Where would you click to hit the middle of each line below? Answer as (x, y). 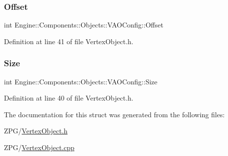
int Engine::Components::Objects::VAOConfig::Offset (84, 25)
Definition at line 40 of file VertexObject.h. (69, 98)
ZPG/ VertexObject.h (36, 131)
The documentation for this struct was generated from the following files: (114, 114)
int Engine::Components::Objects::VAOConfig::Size (81, 81)
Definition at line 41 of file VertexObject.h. (69, 41)
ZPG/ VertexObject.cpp (39, 147)
